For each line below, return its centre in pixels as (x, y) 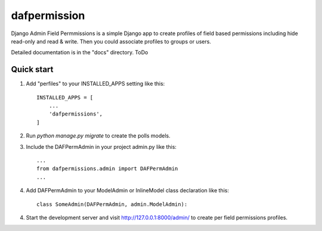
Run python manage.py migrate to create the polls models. (98, 136)
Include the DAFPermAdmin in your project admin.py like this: (101, 146)
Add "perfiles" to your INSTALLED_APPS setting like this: (95, 84)
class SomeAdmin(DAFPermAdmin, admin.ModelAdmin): (112, 204)
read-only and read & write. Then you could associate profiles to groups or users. (111, 41)
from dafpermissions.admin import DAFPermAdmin (107, 169)
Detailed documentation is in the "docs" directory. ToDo (80, 52)
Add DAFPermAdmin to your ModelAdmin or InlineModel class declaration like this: (128, 191)
